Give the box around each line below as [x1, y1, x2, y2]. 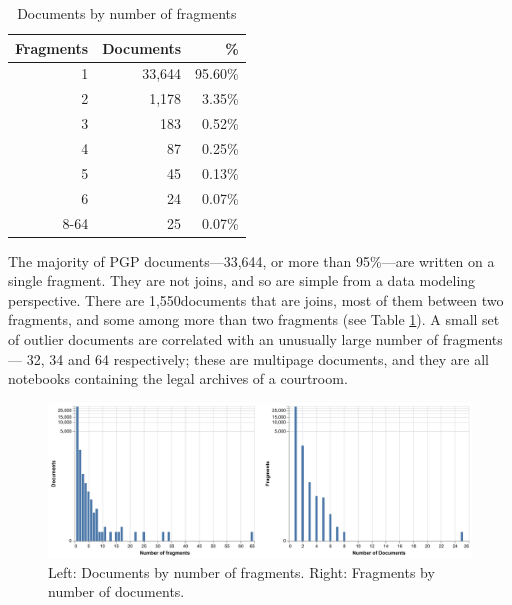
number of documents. [48, 581, 185, 602]
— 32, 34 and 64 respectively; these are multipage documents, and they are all [8, 348, 489, 369]
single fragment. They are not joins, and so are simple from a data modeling [8, 270, 476, 291]
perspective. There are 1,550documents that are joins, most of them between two [8, 289, 504, 310]
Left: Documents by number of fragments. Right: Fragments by [48, 561, 435, 582]
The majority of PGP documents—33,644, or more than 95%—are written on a [8, 250, 495, 271]
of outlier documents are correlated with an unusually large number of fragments [8, 328, 503, 349]
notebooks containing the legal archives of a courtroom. [8, 368, 348, 389]
